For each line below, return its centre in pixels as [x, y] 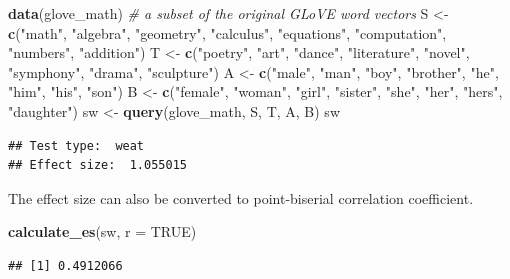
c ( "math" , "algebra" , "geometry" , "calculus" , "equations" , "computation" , [227, 32]
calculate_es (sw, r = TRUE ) [102, 231]
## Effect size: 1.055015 [97, 165]
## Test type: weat [76, 145]
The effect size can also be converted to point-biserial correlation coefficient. [241, 197]
